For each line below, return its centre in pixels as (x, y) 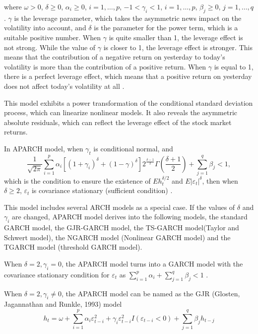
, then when (220, 180)
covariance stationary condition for (57, 274)
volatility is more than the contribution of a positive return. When (105, 66)
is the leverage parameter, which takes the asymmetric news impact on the (128, 18)
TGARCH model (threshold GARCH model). (73, 247)
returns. (16, 132)
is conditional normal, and (133, 148)
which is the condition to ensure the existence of (77, 180)
